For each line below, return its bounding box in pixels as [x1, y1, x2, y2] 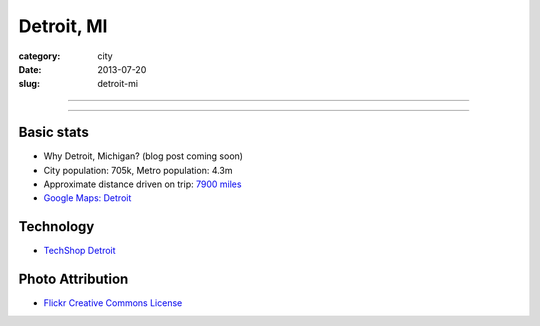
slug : [18, 78, 40, 90]
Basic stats [18, 124, 89, 141]
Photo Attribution [18, 271, 129, 288]
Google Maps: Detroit [43, 192, 132, 204]
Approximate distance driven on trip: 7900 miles [43, 178, 242, 190]
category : [18, 50, 61, 62]
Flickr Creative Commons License [43, 297, 183, 309]
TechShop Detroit [43, 245, 116, 257]
